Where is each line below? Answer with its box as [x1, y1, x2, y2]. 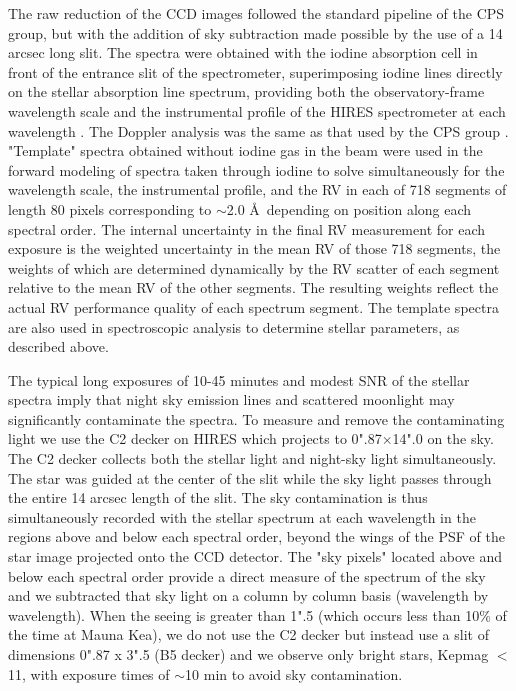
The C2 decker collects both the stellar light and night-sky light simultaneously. [8, 448, 497, 469]
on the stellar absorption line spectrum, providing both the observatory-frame [8, 81, 485, 102]
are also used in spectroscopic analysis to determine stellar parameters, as [8, 316, 460, 337]
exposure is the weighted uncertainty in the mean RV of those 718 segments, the [8, 238, 501, 259]
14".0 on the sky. [392, 428, 494, 449]
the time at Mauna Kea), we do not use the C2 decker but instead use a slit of [8, 624, 489, 645]
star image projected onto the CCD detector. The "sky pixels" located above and [8, 546, 502, 567]
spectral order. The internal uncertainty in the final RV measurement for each [8, 218, 486, 239]
